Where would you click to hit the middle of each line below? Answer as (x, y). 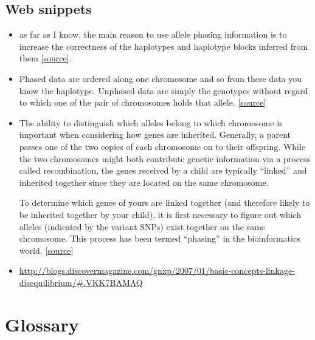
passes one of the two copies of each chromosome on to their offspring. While (162, 146)
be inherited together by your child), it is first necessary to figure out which (160, 214)
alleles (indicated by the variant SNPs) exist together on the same (142, 226)
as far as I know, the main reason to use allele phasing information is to (153, 34)
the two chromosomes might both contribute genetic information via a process (165, 158)
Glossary (42, 324)
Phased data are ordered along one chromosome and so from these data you (161, 78)
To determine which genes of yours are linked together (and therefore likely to (164, 202)
